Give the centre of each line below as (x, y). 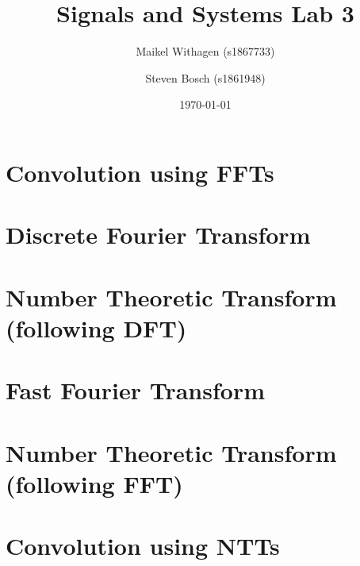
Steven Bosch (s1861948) (205, 77)
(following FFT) (94, 483)
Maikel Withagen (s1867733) (205, 51)
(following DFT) (96, 327)
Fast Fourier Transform (135, 390)
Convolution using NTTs (143, 546)
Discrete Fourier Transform (158, 235)
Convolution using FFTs (140, 172)
